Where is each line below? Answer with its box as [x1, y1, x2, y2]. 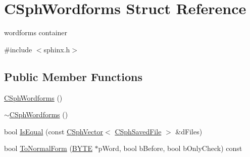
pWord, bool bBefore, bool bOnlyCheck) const [98, 143, 242, 153]
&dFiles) [175, 126, 203, 136]
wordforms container [4, 27, 68, 38]
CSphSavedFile [115, 126, 162, 136]
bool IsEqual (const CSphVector [4, 126, 104, 136]
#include [4, 44, 32, 54]
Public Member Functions [4, 68, 142, 84]
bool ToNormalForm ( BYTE [4, 143, 92, 153]
